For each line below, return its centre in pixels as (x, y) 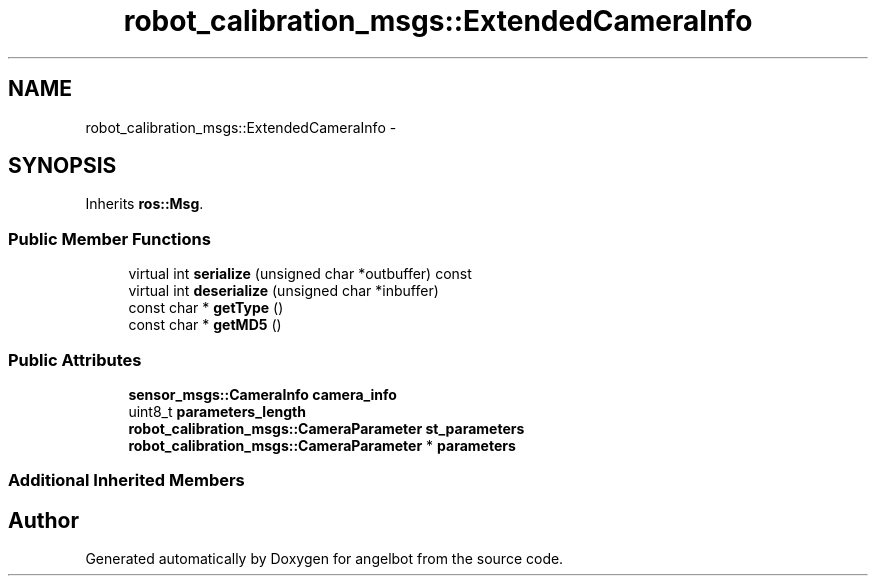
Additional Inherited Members (126, 480)
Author (43, 520)
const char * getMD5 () (205, 325)
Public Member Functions (109, 238)
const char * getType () (206, 308)
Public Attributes (75, 359)
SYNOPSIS (62, 166)
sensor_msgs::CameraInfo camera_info (262, 394)
